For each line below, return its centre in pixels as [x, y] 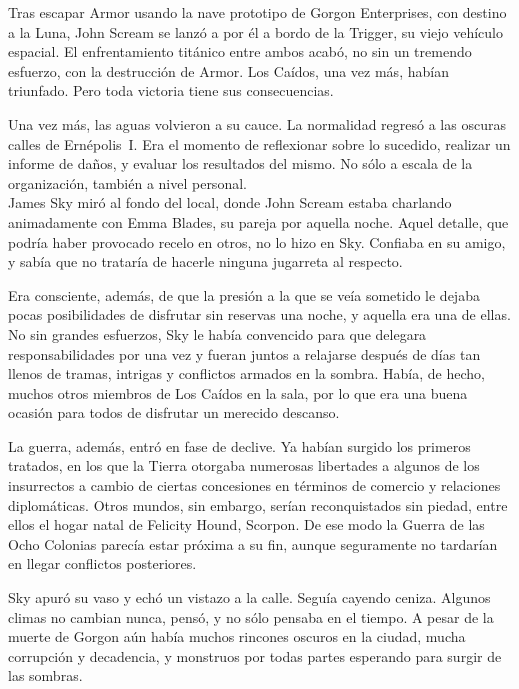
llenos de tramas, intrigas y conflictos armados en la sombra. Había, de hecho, [246, 373]
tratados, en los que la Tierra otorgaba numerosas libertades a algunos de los [244, 465]
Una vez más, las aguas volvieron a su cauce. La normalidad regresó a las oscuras [257, 123]
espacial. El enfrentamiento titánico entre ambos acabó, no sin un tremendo [240, 51]
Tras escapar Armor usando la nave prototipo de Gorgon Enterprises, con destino [257, 12]
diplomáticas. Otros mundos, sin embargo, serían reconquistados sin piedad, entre [258, 504]
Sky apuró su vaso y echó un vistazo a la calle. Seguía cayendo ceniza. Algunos [249, 597]
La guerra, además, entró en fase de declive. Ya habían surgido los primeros [239, 445]
